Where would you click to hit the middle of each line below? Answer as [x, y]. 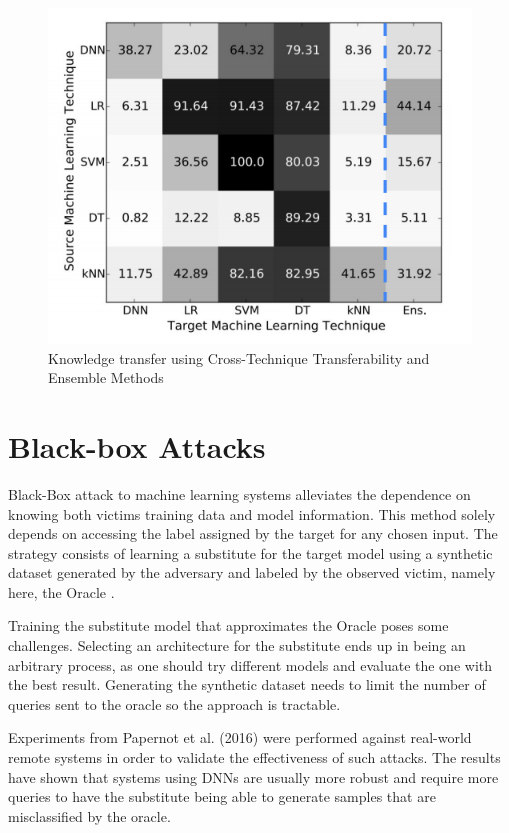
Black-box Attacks [137, 445]
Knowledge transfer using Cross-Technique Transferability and [239, 357]
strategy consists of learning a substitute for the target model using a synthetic [250, 552]
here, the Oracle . [61, 591]
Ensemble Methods [106, 377]
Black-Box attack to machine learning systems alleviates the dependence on [239, 493]
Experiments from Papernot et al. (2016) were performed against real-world [240, 737]
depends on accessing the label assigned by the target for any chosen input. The [253, 533]
